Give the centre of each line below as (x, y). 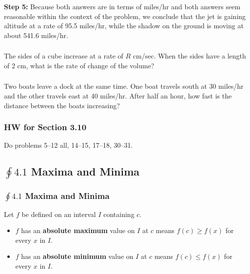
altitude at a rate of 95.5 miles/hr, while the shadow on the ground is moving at (124, 26)
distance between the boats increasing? (62, 105)
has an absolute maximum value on (78, 230)
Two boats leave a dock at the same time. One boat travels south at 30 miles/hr (124, 86)
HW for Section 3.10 (45, 127)
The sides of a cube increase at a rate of (64, 56)
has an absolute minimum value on (77, 256)
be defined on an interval (59, 214)
